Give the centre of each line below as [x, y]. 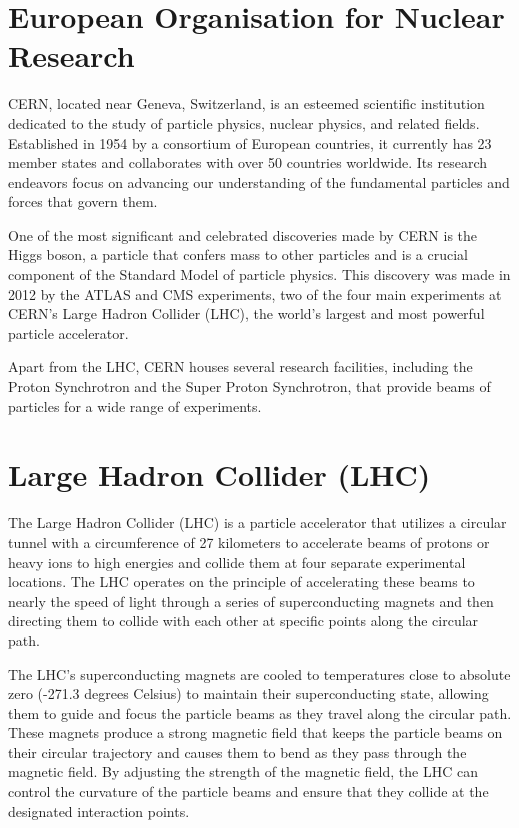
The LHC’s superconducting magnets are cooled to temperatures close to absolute [259, 673]
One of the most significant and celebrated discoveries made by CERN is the [243, 234]
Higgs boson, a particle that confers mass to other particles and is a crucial [238, 254]
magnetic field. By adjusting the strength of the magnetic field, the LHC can [243, 771]
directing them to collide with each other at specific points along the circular [243, 620]
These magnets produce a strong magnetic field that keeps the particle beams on [255, 732]
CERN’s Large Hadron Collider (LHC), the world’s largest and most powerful [246, 313]
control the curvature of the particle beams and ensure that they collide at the [248, 791]
